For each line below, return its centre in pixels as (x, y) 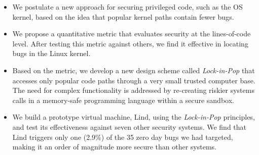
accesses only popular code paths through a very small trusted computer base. (134, 80)
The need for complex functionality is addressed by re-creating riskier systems (133, 90)
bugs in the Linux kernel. (51, 53)
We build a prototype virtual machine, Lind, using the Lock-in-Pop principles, (134, 117)
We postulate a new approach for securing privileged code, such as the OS (127, 7)
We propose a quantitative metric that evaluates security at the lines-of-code (132, 34)
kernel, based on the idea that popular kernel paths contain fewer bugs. (123, 16)
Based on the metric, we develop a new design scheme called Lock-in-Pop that (134, 70)
